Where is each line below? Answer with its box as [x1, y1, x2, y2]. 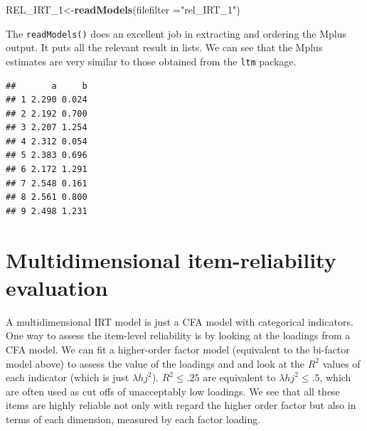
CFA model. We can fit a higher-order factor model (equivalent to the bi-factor [6, 341, 350, 356]
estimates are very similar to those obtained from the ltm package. [6, 53, 297, 68]
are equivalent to [203, 370, 276, 385]
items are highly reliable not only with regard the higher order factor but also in [6, 398, 356, 413]
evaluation [6, 272, 108, 302]
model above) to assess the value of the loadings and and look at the [6, 356, 304, 371]
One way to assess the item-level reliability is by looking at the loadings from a [6, 328, 351, 343]
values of [322, 356, 361, 371]
